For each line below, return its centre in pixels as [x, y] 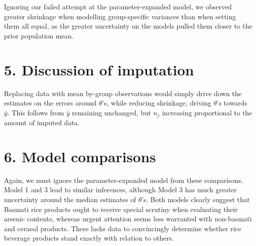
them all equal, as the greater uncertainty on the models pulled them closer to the [128, 26]
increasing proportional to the [207, 112]
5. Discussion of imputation [99, 69]
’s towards [232, 103]
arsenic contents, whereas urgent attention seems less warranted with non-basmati [128, 219]
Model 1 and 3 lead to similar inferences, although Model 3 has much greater [121, 190]
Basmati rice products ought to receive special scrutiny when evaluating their [121, 209]
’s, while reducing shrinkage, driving [157, 103]
